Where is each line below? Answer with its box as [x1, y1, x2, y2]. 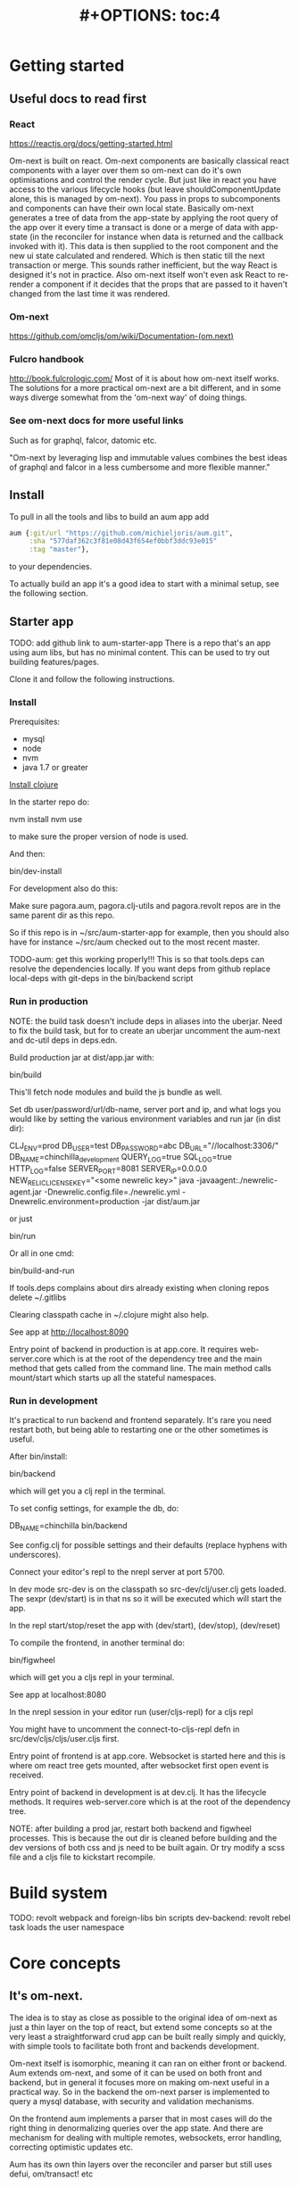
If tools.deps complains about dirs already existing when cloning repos [9, 1282, 270, 1293]
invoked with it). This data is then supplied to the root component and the [9, 240, 278, 251]
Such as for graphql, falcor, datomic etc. [9, 435, 158, 445]
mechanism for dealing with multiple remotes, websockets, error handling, [9, 2132, 283, 2142]
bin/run [9, 1230, 37, 1241]
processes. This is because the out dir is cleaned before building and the [9, 1832, 278, 1843]
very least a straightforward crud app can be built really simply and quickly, [9, 2031, 287, 2042]
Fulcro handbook [9, 354, 85, 366]
